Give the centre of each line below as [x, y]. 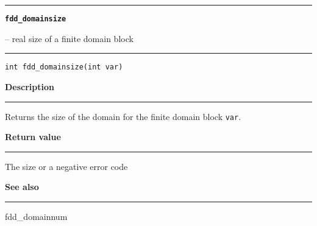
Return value [33, 137]
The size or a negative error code [66, 166]
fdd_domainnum [36, 216]
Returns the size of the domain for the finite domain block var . [123, 116]
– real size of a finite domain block [69, 38]
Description [30, 86]
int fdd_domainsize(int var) [64, 67]
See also [22, 187]
